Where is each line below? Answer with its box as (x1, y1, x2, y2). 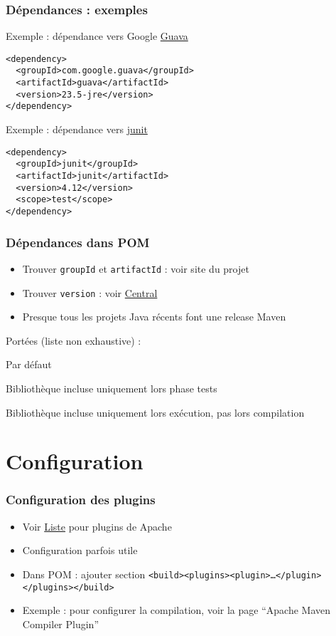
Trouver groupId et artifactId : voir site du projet (22, 261, 249, 276)
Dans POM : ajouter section (22, 566, 146, 581)
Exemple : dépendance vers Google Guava (6, 28, 188, 43)
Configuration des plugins (6, 491, 156, 509)
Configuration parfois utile (22, 543, 138, 558)
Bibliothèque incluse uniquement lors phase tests (6, 380, 217, 395)
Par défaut (6, 357, 52, 372)
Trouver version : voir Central (22, 285, 158, 300)
